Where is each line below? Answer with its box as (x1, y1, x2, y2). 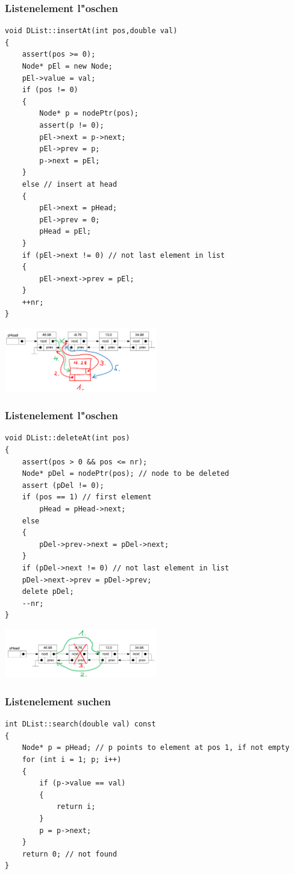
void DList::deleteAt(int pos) (5, 434, 130, 443)
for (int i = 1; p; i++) (22, 755, 122, 764)
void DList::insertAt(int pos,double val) (5, 27, 178, 36)
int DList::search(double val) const (5, 720, 156, 729)
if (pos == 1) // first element (22, 493, 152, 502)
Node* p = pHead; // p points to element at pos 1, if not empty (22, 743, 290, 752)
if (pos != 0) (22, 86, 78, 95)
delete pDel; (22, 587, 74, 596)
